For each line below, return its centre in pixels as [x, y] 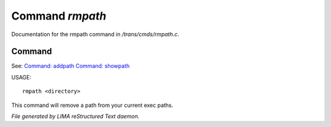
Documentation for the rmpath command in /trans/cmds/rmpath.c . [95, 34]
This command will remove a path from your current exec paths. [92, 105]
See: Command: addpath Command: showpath [70, 66]
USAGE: [21, 77]
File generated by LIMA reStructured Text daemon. [75, 117]
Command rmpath [59, 16]
